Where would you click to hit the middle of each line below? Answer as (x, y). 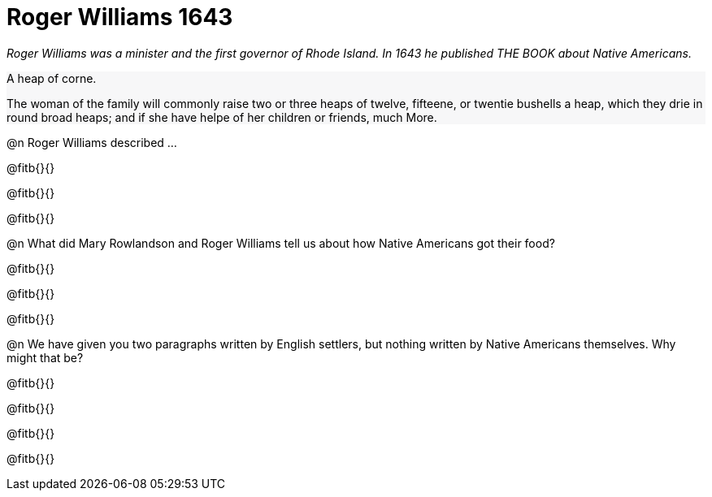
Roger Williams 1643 (120, 17)
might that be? (45, 357)
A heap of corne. (52, 78)
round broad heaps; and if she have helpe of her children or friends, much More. (222, 117)
